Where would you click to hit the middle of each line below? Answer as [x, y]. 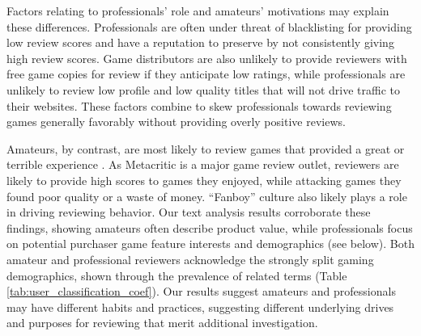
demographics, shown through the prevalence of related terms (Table [177, 275]
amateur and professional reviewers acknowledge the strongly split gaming [190, 259]
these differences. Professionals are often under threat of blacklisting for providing [209, 26]
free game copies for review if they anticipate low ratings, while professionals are [206, 74]
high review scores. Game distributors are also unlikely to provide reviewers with [207, 58]
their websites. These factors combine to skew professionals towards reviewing [199, 105]
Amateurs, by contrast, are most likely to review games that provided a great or [206, 148]
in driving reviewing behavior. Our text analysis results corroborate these [189, 212]
